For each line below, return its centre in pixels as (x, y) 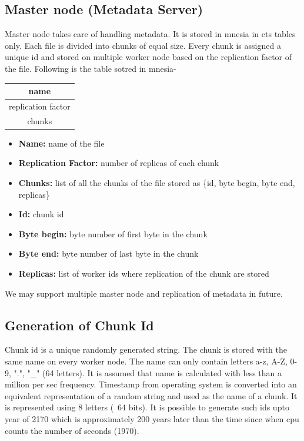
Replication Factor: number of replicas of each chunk (119, 163)
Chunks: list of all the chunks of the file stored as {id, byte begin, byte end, (157, 183)
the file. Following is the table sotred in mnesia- (91, 68)
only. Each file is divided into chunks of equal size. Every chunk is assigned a (143, 45)
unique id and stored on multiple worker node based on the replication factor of (148, 57)
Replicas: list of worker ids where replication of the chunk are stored (144, 273)
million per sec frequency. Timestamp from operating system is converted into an (151, 384)
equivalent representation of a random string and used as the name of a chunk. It (151, 395)
